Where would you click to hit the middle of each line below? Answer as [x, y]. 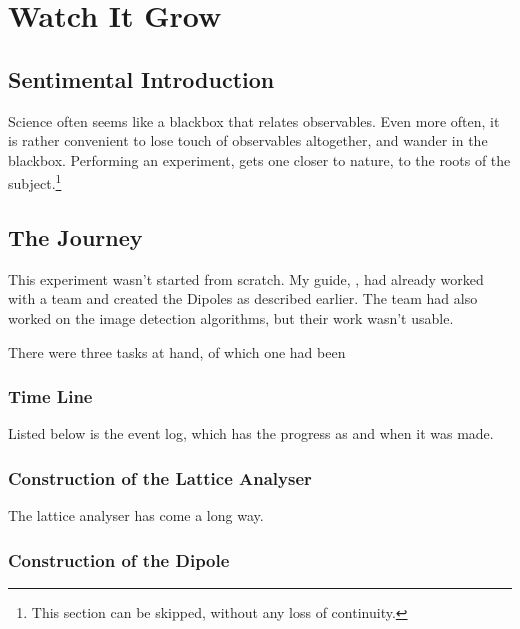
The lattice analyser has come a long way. [136, 515]
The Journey [75, 237]
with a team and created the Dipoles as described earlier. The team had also [243, 298]
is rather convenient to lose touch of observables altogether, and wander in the [248, 140]
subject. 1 [35, 182]
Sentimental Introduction [141, 78]
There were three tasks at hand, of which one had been [177, 351]
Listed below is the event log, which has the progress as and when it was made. [251, 433]
